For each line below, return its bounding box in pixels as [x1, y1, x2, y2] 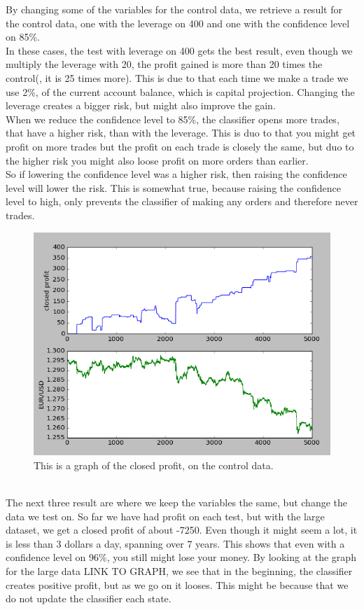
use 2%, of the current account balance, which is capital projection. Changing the [6, 84, 355, 99]
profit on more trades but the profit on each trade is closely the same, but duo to [6, 139, 354, 153]
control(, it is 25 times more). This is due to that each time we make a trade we [6, 70, 349, 85]
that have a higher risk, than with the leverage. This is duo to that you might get [6, 125, 356, 140]
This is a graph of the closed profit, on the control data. [34, 457, 274, 472]
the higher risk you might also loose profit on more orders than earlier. [6, 153, 309, 167]
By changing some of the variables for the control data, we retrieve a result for [6, 2, 342, 16]
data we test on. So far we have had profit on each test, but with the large [6, 508, 325, 523]
